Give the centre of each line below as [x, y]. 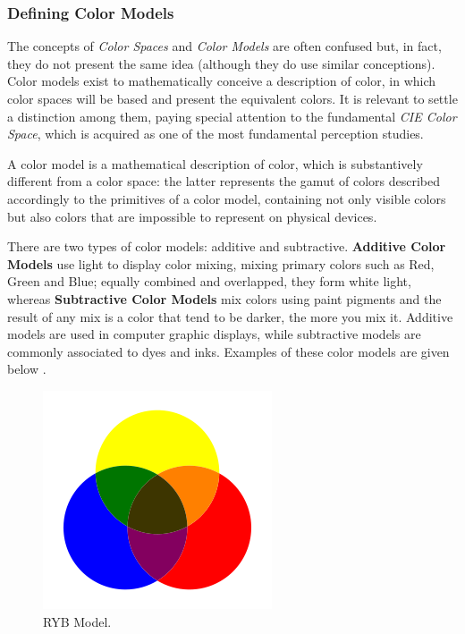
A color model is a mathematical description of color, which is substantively [215, 163]
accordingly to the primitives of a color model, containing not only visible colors [227, 198]
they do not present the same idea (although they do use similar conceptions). [221, 63]
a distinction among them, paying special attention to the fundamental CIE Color [232, 116]
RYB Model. [77, 621]
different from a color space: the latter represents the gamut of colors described [224, 181]
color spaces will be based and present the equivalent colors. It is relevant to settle [232, 98]
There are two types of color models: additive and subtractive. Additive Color [227, 246]
